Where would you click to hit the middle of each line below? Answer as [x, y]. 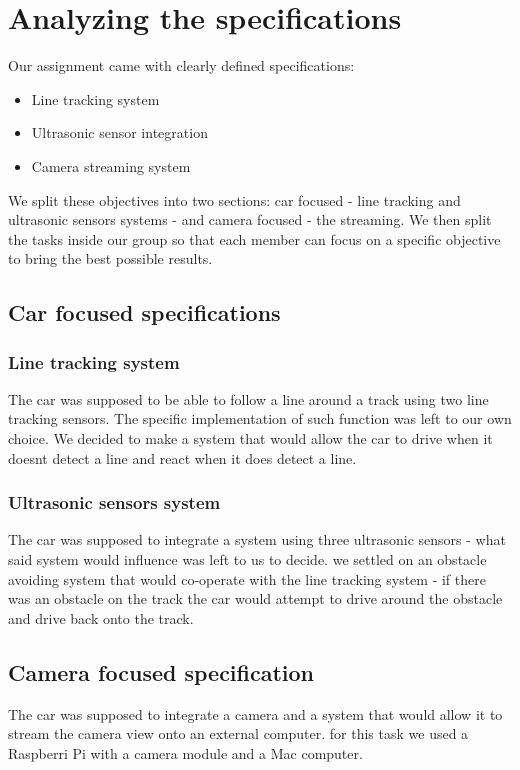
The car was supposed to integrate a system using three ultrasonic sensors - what [257, 539]
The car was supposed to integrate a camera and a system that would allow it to [255, 713]
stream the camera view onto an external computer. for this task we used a [238, 733]
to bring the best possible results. [110, 258]
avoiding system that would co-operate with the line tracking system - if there [247, 578]
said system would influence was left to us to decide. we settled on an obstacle [247, 559]
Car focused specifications [144, 312]
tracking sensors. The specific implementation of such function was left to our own [260, 418]
